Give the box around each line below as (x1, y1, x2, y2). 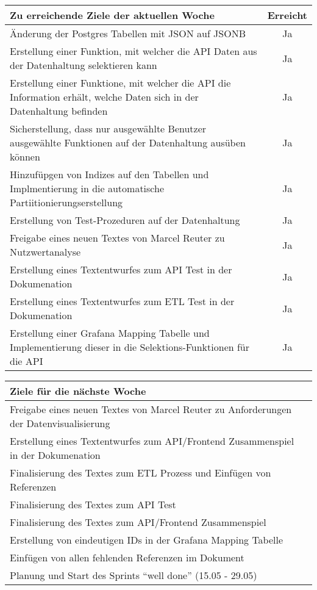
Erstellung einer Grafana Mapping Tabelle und (10, 326, 210, 340)
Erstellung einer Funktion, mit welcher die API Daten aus (10, 44, 257, 58)
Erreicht (267, 8, 307, 22)
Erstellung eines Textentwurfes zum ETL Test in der (10, 294, 235, 308)
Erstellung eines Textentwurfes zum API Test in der (10, 262, 232, 276)
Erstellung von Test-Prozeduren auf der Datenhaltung (10, 213, 240, 227)
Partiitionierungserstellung (10, 195, 123, 209)
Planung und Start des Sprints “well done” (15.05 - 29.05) (10, 568, 257, 582)
